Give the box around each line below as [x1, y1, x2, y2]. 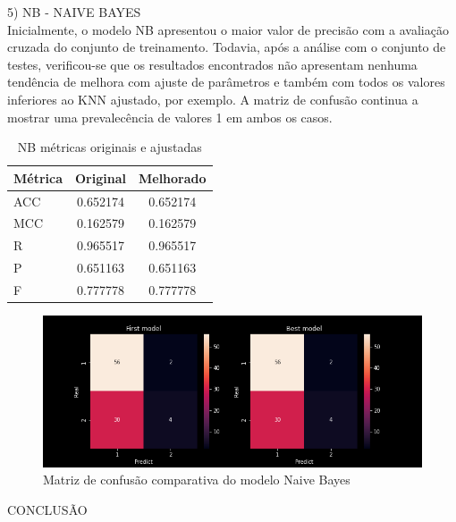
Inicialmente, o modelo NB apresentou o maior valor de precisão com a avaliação [7, 20, 449, 38]
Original [75, 168, 126, 187]
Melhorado [138, 168, 207, 187]
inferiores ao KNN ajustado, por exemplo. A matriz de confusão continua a [7, 89, 418, 108]
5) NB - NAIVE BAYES [7, 3, 141, 21]
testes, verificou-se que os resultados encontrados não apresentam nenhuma [7, 55, 418, 73]
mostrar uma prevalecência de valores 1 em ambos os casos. [7, 107, 333, 126]
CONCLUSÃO [7, 500, 88, 518]
